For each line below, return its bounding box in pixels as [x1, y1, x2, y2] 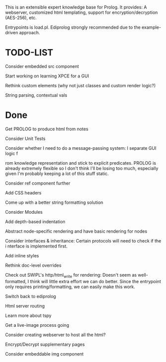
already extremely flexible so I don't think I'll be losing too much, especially [5, 165, 159, 171]
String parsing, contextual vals [5, 92, 67, 98]
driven [5, 30, 18, 35]
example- [141, 24, 161, 30]
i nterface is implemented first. [5, 243, 68, 249]
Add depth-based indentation [5, 218, 65, 225]
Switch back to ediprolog [5, 293, 56, 299]
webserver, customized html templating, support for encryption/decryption [5, 9, 158, 15]
